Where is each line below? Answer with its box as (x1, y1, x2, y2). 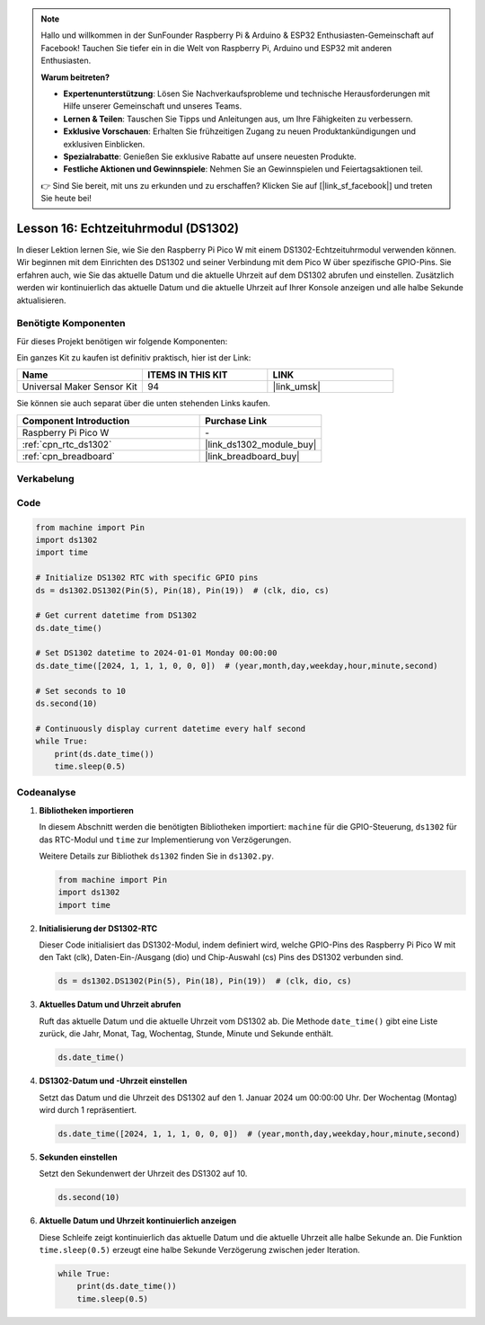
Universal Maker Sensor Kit (22, 380, 138, 393)
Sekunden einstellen (39, 1152, 118, 1162)
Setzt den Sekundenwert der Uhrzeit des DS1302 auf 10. (39, 1169, 248, 1179)
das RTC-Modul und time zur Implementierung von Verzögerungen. (39, 834, 292, 845)
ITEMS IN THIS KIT (146, 369, 228, 381)
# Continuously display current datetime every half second (35, 724, 306, 734)
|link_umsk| (272, 380, 321, 393)
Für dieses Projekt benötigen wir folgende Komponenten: (16, 335, 228, 346)
